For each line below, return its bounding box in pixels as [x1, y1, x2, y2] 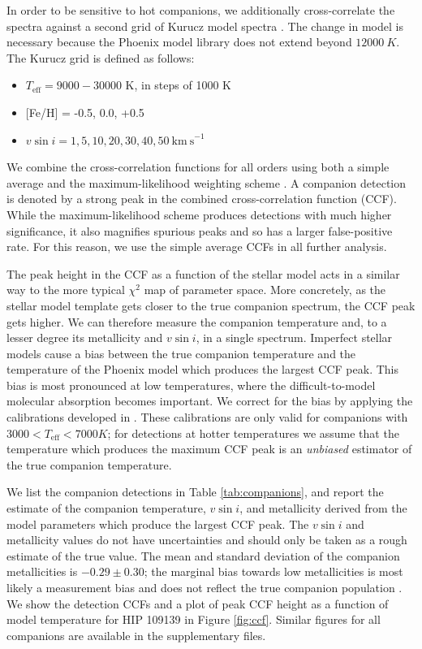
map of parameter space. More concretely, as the [144, 281, 386, 298]
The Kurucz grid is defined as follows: [6, 49, 195, 66]
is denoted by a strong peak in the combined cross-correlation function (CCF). [6, 190, 397, 207]
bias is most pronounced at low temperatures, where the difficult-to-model [6, 376, 376, 393]
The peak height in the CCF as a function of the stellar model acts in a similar [6, 265, 400, 282]
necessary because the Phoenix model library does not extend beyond [6, 33, 352, 50]
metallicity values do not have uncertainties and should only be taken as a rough [6, 531, 407, 548]
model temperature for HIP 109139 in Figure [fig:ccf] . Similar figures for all [6, 611, 381, 628]
